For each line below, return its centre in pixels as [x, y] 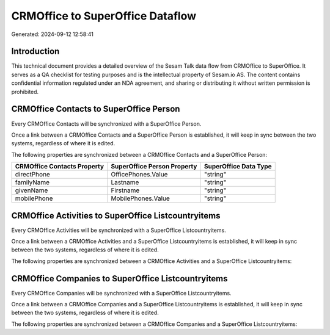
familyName [32, 182]
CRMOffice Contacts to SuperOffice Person [96, 109]
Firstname [125, 190]
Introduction [35, 52]
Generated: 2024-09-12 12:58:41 [53, 34]
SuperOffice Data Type [238, 167]
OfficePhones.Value [139, 175]
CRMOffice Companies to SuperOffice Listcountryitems [120, 279]
